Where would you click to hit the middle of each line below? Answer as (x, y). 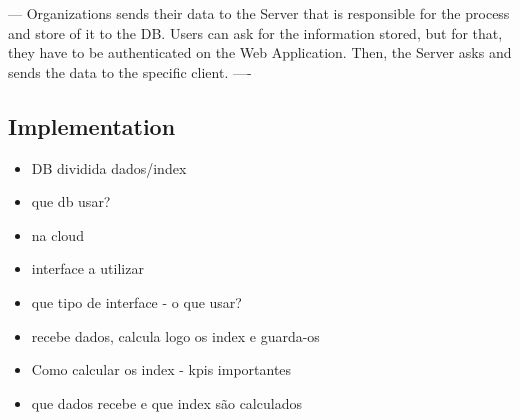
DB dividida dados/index (109, 167)
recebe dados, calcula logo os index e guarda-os (175, 335)
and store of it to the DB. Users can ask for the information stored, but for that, (255, 32)
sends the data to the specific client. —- (130, 71)
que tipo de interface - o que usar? (136, 301)
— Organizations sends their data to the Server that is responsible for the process (259, 13)
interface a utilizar (87, 268)
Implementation (92, 125)
